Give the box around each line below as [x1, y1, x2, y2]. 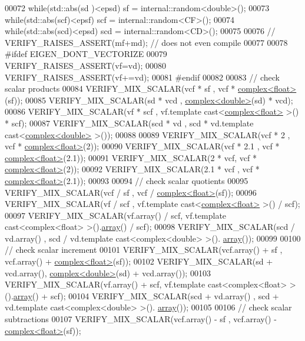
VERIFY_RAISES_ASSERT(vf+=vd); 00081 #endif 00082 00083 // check [5, 71, 280, 83]
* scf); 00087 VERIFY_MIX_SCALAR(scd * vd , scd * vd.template [5, 116, 254, 129]
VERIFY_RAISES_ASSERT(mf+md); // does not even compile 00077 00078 [5, 36, 288, 48]
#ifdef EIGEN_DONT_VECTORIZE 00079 [5, 48, 167, 60]
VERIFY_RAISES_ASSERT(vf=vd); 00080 [5, 59, 167, 71]
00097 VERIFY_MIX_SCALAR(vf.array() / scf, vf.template [5, 209, 227, 221]
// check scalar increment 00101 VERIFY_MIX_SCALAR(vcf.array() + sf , [5, 243, 283, 256]
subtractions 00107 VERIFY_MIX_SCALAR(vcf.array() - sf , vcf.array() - [5, 313, 277, 325]
